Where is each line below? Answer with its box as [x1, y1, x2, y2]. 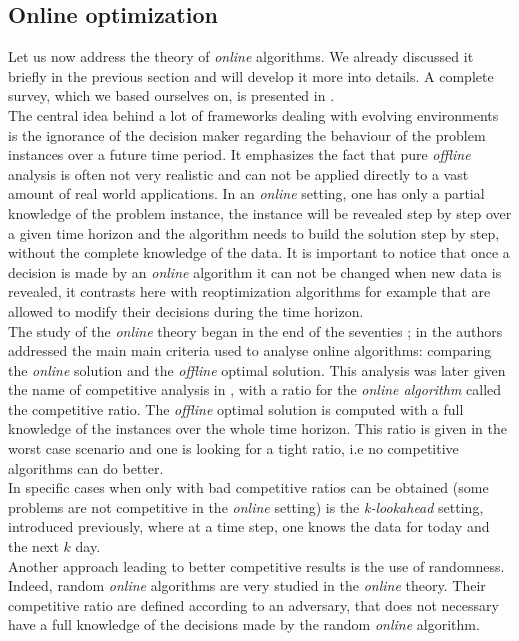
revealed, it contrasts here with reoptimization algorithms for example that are [8, 281, 491, 302]
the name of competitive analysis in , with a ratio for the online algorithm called [8, 379, 502, 400]
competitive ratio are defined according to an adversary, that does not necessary [8, 594, 499, 615]
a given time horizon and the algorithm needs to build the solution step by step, [8, 222, 500, 243]
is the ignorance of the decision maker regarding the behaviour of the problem [8, 124, 486, 145]
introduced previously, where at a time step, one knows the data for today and [8, 516, 490, 537]
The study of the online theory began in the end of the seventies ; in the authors [8, 320, 503, 341]
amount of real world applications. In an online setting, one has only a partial [8, 183, 485, 204]
